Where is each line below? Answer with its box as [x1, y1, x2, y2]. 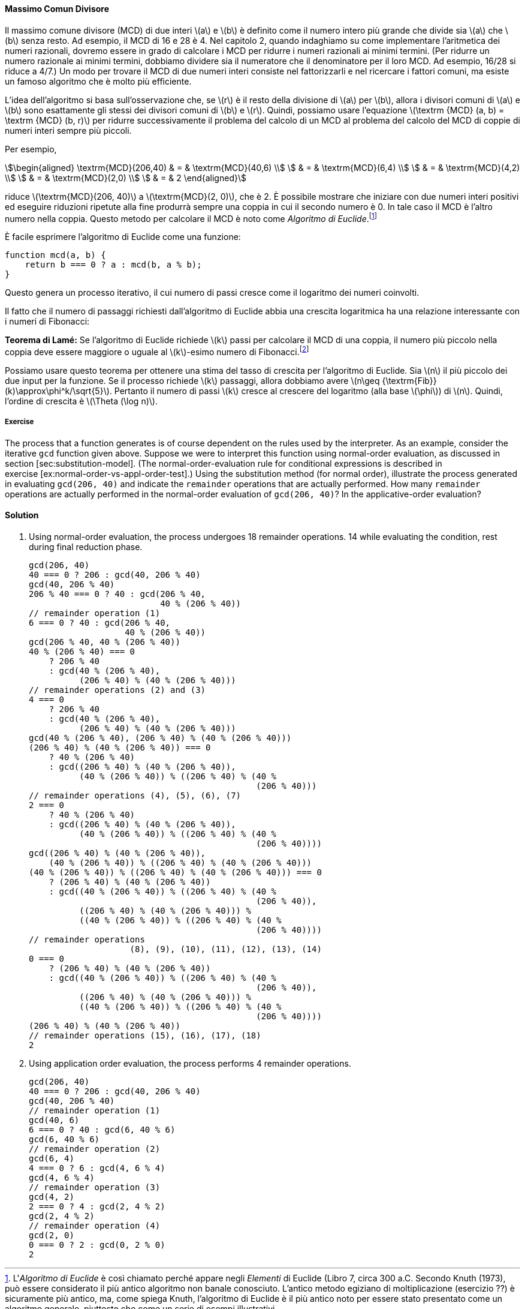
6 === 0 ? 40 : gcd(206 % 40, [29, 617, 171, 628]
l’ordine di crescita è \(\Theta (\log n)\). [5, 395, 158, 406]
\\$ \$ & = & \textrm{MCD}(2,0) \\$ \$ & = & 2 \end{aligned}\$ [5, 172, 246, 183]
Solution [5, 510, 39, 521]
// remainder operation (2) [29, 1143, 161, 1154]
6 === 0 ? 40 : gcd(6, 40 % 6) [29, 1124, 176, 1134]
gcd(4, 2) [29, 1191, 74, 1202]
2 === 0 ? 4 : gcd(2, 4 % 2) [29, 1201, 165, 1211]
